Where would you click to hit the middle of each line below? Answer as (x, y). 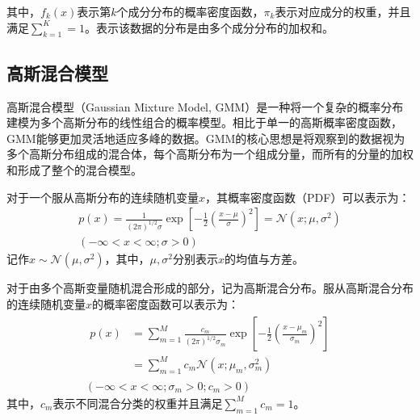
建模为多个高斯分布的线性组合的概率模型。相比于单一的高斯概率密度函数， (204, 122)
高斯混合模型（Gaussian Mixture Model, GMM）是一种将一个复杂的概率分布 (205, 106)
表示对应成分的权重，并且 (343, 11)
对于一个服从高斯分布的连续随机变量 (103, 197)
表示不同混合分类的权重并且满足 (138, 403)
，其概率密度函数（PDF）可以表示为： (308, 197)
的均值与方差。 (264, 259)
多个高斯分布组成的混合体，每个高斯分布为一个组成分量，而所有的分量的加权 (210, 154)
